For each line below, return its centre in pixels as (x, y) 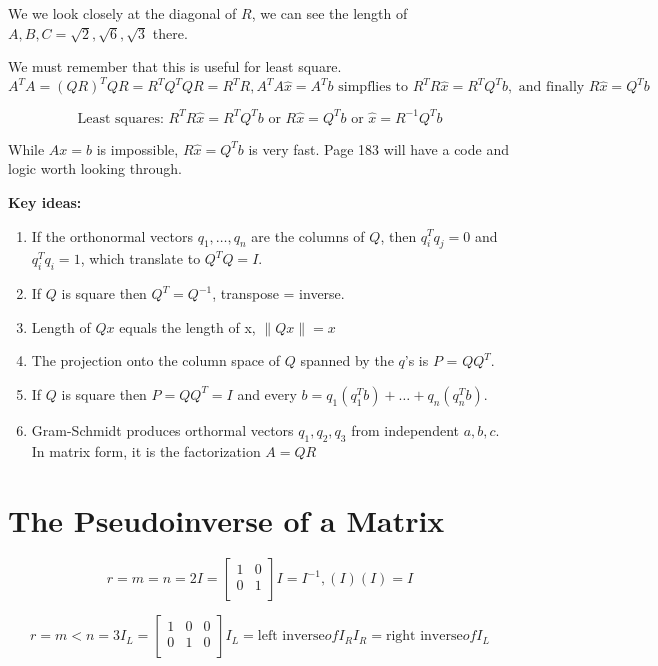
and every (267, 393)
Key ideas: (45, 201)
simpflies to (373, 87)
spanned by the (347, 360)
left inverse (291, 636)
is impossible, (137, 148)
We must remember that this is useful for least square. (175, 66)
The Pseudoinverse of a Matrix (226, 519)
